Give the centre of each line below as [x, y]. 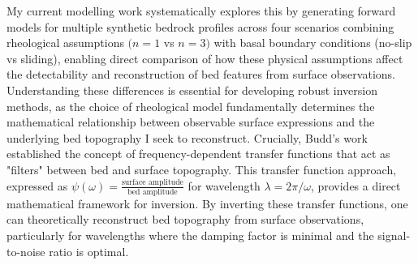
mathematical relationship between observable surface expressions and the [191, 122]
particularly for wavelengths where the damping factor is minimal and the [190, 235]
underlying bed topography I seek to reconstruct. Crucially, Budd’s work [187, 137]
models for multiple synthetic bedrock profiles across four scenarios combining [200, 26]
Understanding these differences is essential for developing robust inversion [192, 90]
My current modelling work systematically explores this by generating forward [201, 11]
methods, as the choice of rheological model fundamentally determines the [191, 106]
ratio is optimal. [89, 251]
